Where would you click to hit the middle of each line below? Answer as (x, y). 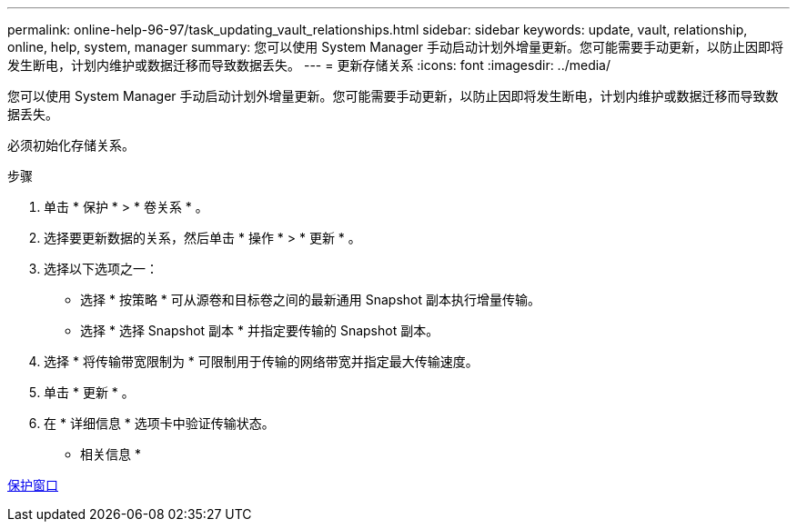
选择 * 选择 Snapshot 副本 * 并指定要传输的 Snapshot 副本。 (260, 330)
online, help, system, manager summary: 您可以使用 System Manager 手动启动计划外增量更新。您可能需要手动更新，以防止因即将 (395, 47)
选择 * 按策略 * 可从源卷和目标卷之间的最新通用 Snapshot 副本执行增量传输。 (310, 299)
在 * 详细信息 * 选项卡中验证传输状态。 (159, 423)
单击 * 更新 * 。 (89, 392)
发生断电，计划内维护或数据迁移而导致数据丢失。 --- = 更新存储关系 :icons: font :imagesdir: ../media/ (309, 65)
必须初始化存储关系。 (71, 145)
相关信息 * (111, 454)
